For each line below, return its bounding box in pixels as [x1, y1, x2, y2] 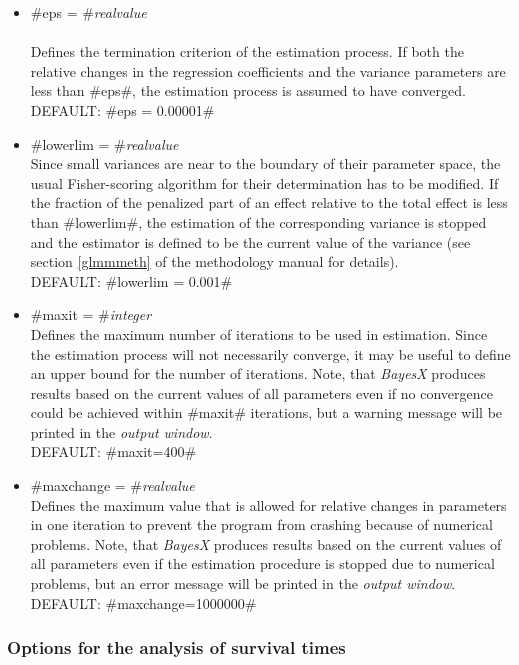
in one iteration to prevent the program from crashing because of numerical [30, 514, 493, 535]
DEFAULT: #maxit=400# [30, 441, 197, 462]
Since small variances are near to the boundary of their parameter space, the [30, 153, 501, 174]
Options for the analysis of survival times [7, 635, 346, 660]
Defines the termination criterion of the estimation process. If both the [30, 41, 464, 62]
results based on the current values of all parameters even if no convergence [30, 382, 493, 403]
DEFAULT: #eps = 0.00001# [30, 99, 215, 120]
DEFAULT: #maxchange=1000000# [30, 592, 257, 613]
